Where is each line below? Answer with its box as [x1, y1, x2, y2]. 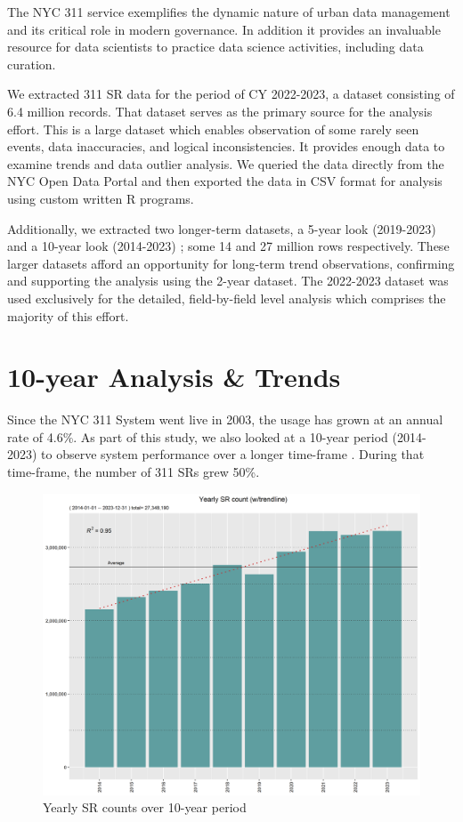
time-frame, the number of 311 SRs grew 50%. [7, 463, 260, 480]
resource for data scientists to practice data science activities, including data [7, 37, 424, 56]
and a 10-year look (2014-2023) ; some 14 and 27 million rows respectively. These [7, 237, 450, 255]
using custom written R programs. [7, 189, 194, 207]
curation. [7, 54, 56, 73]
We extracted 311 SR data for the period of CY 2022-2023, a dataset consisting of [7, 85, 455, 103]
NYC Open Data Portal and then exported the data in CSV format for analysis [7, 172, 443, 190]
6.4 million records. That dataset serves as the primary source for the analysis [7, 101, 433, 120]
